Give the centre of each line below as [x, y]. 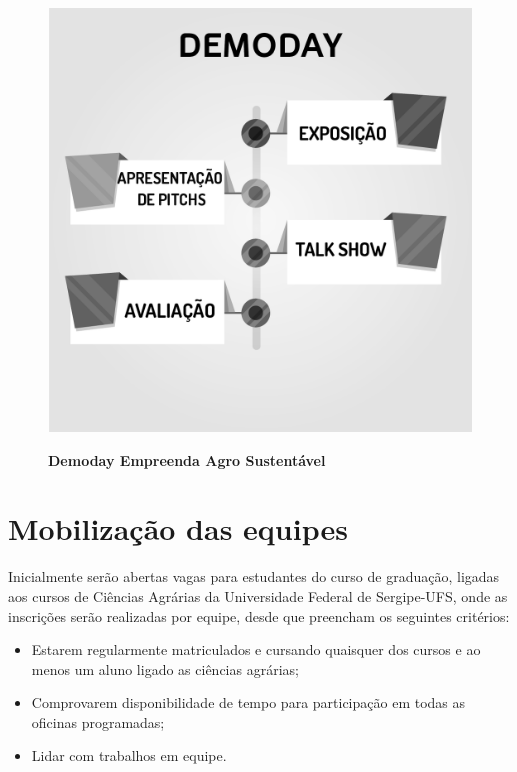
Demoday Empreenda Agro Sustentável [187, 459]
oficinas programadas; [98, 721]
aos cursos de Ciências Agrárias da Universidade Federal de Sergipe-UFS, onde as [258, 595]
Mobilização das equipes [178, 528]
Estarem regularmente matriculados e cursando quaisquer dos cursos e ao [256, 649]
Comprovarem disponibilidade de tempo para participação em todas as [248, 702]
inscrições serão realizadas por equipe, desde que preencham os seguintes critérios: [259, 615]
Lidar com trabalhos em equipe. [129, 755]
